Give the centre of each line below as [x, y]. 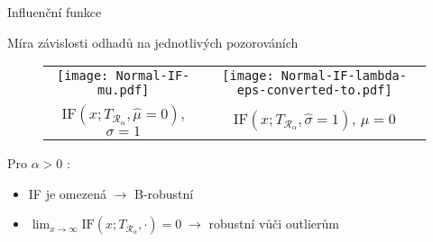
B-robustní [164, 193]
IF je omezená [67, 193]
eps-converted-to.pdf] [314, 90]
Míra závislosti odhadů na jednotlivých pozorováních [153, 42]
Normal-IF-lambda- [344, 76]
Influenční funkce [55, 12]
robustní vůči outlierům [274, 224]
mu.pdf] [124, 90]
